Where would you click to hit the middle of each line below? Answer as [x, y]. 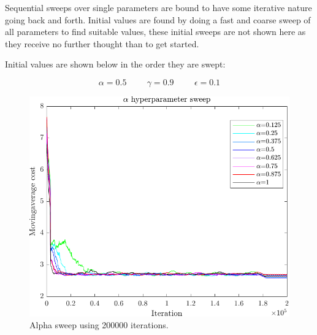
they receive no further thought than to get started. [102, 43]
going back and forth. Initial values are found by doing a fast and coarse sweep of [158, 19]
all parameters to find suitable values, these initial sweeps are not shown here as [155, 32]
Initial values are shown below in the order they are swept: [115, 64]
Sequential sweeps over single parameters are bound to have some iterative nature [158, 7]
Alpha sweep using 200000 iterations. [99, 325]
